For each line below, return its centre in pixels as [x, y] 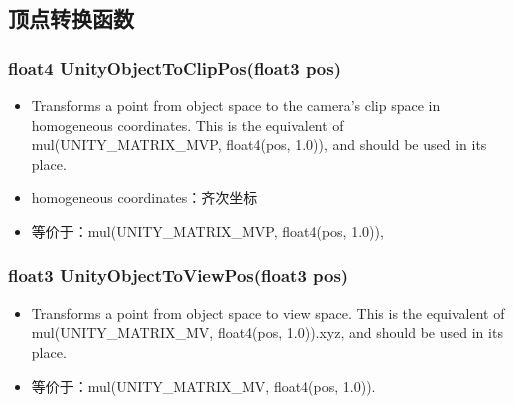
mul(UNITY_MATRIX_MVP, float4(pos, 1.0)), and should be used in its [259, 144]
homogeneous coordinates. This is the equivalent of [187, 124]
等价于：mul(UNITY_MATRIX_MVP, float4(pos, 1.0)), [207, 230]
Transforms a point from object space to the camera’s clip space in [236, 105]
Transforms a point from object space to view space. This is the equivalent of [268, 312]
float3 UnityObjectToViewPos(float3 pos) [178, 275]
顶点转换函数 [71, 18]
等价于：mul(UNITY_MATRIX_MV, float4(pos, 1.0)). [203, 385]
